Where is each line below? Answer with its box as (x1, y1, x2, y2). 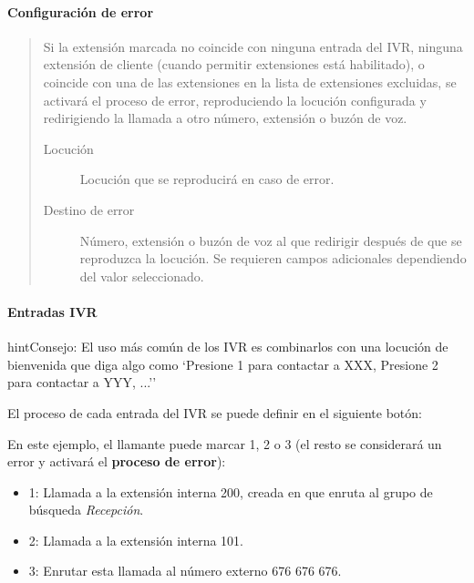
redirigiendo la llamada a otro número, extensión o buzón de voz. (43, 108, 407, 128)
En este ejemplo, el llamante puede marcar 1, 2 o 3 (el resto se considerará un (7, 434, 442, 453)
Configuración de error (7, 2, 154, 21)
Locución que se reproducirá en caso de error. (79, 169, 335, 189)
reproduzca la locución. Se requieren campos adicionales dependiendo (79, 249, 467, 268)
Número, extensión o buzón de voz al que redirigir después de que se (79, 230, 462, 250)
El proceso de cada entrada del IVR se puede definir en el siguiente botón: (7, 403, 422, 422)
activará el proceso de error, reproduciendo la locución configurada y (43, 90, 427, 109)
